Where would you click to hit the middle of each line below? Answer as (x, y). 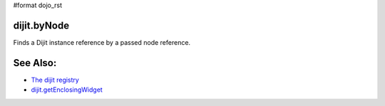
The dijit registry (55, 80)
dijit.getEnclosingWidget (67, 90)
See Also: (35, 63)
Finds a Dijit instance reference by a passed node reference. (102, 42)
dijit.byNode (41, 25)
